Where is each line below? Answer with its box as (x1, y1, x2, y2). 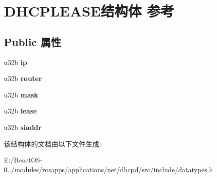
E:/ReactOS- (4, 155, 42, 165)
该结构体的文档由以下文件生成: (4, 138, 101, 148)
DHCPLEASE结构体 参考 (4, 1, 174, 21)
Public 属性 (4, 34, 61, 49)
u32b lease (4, 106, 37, 116)
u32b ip (4, 57, 27, 67)
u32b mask (4, 89, 38, 99)
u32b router (4, 73, 42, 83)
